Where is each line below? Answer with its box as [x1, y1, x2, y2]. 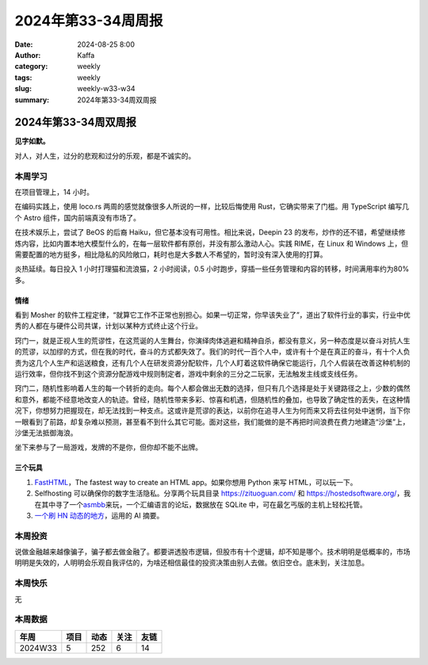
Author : [14, 50, 41, 59]
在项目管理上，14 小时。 [14, 187, 94, 197]
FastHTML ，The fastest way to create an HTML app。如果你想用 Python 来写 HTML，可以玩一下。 [34, 477, 357, 487]
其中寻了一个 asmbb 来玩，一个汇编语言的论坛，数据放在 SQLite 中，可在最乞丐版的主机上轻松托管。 [40, 499, 368, 509]
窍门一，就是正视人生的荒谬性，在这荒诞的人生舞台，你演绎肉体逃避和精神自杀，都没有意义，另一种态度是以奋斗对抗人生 [14, 335, 411, 345]
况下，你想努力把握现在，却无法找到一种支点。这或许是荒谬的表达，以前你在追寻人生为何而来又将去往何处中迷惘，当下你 [14, 406, 411, 415]
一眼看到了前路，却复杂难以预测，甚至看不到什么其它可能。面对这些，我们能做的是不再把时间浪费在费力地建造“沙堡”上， [14, 417, 410, 426]
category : [14, 62, 48, 71]
